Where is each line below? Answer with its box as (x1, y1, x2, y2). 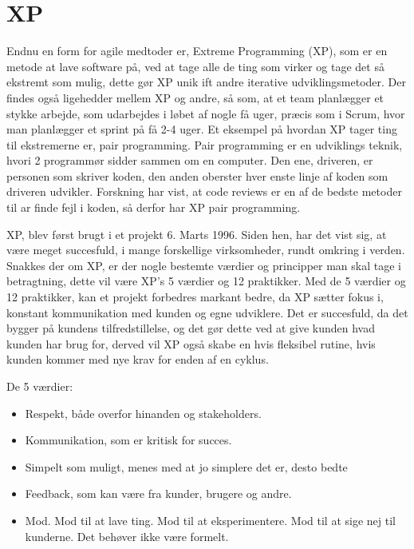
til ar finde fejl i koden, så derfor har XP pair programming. (6, 199, 301, 216)
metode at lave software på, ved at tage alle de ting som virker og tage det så (6, 58, 384, 74)
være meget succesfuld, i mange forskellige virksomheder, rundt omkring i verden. (6, 241, 405, 258)
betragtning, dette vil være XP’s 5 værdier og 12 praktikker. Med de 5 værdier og (6, 273, 406, 289)
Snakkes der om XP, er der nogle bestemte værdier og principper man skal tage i (6, 257, 401, 273)
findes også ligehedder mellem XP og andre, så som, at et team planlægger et (6, 89, 384, 105)
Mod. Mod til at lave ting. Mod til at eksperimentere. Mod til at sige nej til (25, 511, 396, 528)
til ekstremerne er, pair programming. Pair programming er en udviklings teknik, (6, 136, 403, 153)
